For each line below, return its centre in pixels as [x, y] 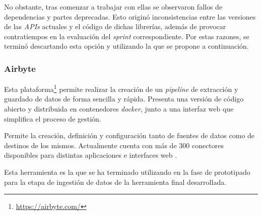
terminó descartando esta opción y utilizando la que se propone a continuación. [126, 46]
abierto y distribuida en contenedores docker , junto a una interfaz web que [119, 109]
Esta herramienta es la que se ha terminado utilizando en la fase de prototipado [127, 172]
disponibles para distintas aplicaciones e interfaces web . [91, 155]
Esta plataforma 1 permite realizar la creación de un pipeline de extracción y [121, 88]
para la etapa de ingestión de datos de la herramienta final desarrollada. [115, 182]
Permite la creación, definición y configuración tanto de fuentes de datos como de [129, 135]
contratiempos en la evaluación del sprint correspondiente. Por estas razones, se [127, 36]
